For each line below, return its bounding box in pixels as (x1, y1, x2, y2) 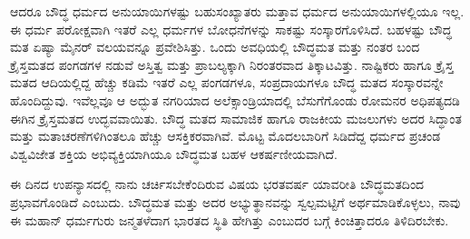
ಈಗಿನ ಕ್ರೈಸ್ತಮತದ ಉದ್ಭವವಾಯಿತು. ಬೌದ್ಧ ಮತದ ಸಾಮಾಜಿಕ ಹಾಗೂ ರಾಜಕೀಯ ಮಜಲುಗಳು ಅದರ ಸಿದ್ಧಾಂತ (10, 108, 462, 127)
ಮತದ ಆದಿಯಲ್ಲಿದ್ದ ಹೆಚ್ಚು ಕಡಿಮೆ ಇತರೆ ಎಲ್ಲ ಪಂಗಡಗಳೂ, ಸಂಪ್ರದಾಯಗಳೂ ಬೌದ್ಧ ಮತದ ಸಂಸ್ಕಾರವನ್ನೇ (10, 73, 444, 92)
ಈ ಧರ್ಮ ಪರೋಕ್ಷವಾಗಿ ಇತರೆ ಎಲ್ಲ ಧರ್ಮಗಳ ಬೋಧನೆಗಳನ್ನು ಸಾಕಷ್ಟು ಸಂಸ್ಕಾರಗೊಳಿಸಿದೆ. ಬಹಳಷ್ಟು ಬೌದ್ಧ (10, 19, 452, 38)
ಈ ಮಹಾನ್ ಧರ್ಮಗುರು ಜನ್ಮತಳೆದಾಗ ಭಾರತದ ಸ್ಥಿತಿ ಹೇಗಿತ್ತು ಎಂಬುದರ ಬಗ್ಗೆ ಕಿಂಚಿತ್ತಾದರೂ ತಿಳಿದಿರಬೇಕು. (10, 210, 449, 229)
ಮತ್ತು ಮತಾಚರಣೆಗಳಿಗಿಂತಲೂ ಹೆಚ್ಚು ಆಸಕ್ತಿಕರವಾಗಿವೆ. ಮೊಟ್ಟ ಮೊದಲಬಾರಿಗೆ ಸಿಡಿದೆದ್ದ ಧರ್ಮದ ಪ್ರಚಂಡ (10, 126, 441, 145)
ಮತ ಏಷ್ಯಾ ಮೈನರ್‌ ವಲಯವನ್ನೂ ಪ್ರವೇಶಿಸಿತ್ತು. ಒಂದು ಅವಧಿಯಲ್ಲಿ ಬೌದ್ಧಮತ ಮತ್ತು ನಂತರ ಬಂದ (10, 37, 420, 56)
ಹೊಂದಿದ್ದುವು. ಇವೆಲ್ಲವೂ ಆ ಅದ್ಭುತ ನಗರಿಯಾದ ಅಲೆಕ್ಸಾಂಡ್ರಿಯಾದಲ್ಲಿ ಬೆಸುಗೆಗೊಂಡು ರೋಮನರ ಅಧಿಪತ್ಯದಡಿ (10, 90, 460, 109)
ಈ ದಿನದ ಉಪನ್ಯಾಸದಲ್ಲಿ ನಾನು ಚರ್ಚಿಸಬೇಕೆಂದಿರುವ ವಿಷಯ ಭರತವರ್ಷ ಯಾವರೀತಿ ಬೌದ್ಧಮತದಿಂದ (10, 174, 425, 194)
